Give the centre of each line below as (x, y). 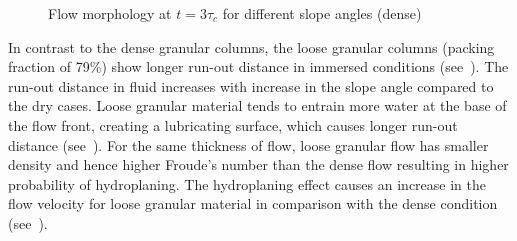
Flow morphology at (110, 13)
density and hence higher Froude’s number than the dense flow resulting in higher (258, 164)
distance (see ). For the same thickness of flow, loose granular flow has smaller (248, 144)
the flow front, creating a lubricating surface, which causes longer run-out (233, 124)
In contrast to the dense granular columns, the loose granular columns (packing (251, 46)
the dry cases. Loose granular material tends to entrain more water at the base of (257, 105)
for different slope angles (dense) (322, 13)
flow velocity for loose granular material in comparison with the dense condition (253, 203)
